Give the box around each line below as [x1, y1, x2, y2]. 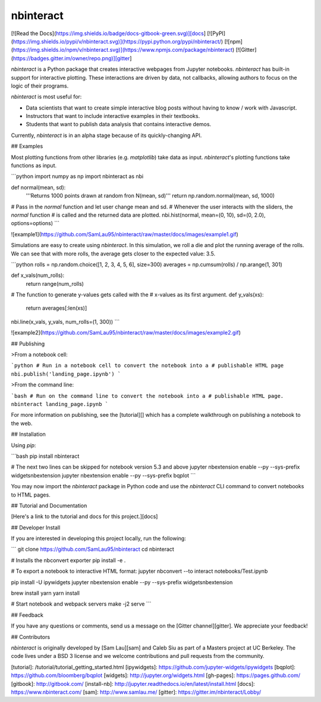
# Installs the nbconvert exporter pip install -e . [11, 557, 126, 564]
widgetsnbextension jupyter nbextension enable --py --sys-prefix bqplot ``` [11, 472, 196, 479]
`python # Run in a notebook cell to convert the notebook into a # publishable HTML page [11, 362, 284, 369]
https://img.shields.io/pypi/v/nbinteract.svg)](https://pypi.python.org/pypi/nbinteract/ [12, 38, 222, 45]
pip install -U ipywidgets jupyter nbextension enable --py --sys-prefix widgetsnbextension [11, 578, 233, 586]
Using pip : [11, 441, 36, 449]
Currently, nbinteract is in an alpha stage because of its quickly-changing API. [11, 132, 202, 139]
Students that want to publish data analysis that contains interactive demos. [26, 121, 212, 128]
